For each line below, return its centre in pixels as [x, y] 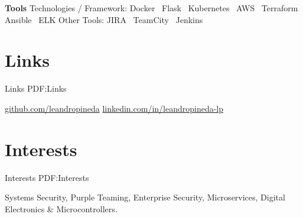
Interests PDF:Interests [47, 177]
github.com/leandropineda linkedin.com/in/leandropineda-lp [114, 108]
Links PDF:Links [36, 88]
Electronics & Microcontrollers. [61, 208]
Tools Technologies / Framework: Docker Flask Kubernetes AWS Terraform [151, 8]
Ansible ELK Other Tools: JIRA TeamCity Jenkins [104, 19]
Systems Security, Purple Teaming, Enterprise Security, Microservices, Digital [145, 197]
